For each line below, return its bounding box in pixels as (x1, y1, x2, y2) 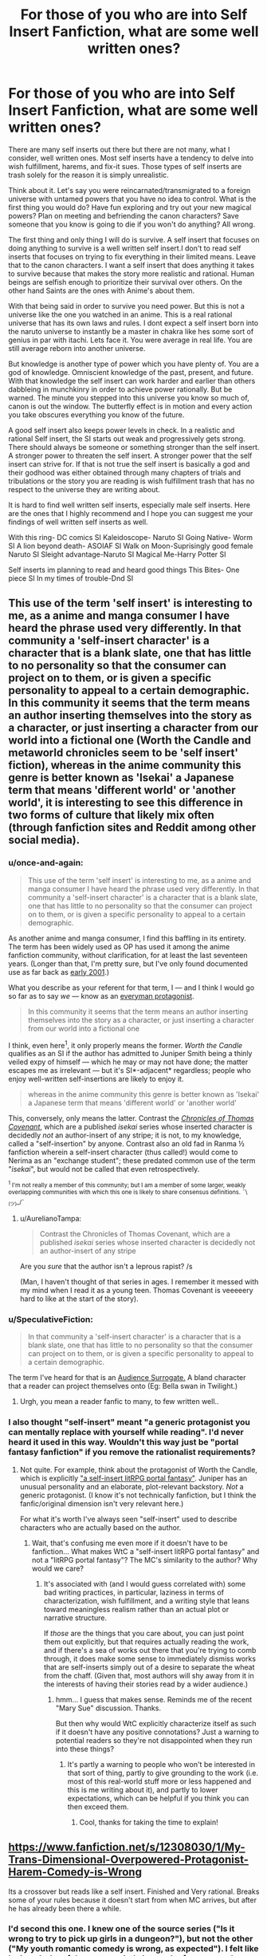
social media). (8, 834, 80, 847)
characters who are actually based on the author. (19, 1522, 182, 1532)
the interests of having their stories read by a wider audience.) (43, 1679, 249, 1689)
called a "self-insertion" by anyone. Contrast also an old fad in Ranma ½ (8, 1139, 245, 1149)
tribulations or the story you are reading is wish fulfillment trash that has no (8, 476, 255, 486)
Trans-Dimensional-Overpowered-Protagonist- (8, 1853, 249, 1867)
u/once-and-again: (8, 858, 84, 869)
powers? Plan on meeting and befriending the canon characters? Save (8, 211, 239, 220)
